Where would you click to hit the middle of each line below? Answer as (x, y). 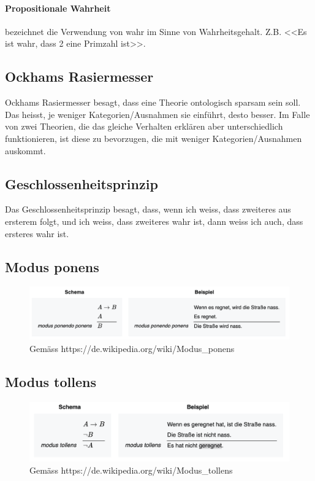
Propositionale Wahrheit (58, 8)
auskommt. (25, 150)
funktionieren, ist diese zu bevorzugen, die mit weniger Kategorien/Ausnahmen (154, 138)
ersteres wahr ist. (37, 233)
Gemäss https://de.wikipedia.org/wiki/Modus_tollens (131, 470)
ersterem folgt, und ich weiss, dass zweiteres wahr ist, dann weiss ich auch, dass (154, 221)
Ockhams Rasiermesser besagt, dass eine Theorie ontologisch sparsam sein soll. (153, 102)
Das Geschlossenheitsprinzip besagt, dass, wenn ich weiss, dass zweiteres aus (148, 209)
